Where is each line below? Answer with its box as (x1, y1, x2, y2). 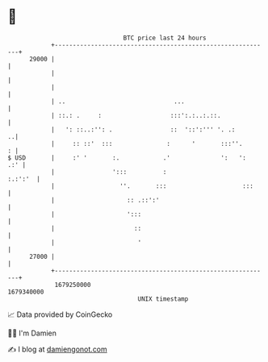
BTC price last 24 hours (123, 34, 207, 42)
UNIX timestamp (137, 294, 189, 303)
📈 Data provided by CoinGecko (7, 310, 113, 319)
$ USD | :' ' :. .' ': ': (7, 153, 247, 162)
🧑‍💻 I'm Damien (7, 328, 57, 338)
